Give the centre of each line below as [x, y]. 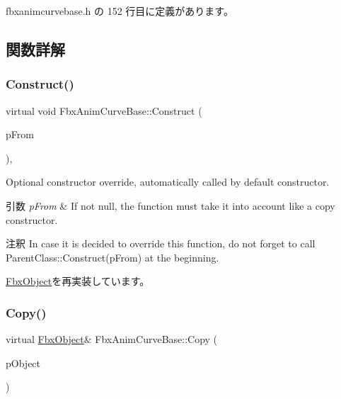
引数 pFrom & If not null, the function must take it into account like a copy [170, 205]
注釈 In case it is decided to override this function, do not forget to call [161, 243]
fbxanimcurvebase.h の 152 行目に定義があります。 [120, 11]
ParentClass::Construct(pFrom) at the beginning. [112, 257]
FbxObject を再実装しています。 [78, 281]
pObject [23, 363]
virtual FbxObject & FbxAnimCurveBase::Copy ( [112, 339]
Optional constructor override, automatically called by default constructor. [168, 182]
